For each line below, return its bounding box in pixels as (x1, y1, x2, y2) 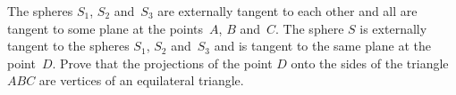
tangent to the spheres (7, 36, 130, 55)
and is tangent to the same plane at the (214, 36, 432, 55)
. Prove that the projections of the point (52, 53, 273, 72)
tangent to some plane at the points (7, 19, 204, 37)
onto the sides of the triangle (291, 53, 449, 72)
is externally (359, 19, 427, 37)
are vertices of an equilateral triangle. (38, 71, 244, 90)
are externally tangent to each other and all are (157, 2, 418, 20)
